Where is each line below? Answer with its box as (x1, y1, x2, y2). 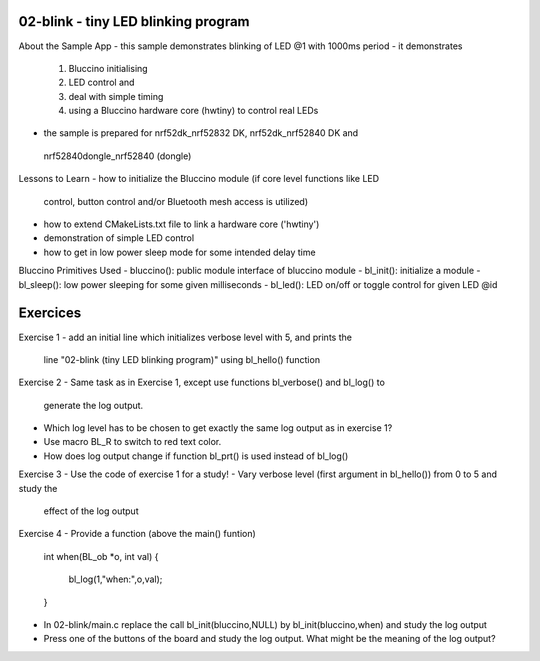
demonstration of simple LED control (43, 232, 195, 244)
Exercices (18, 305, 82, 322)
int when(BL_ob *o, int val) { (43, 550, 159, 562)
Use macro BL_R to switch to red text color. (43, 436, 222, 448)
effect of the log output (43, 505, 139, 517)
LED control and (68, 76, 135, 89)
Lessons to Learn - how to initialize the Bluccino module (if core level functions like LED (18, 173, 380, 185)
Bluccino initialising (68, 62, 149, 74)
